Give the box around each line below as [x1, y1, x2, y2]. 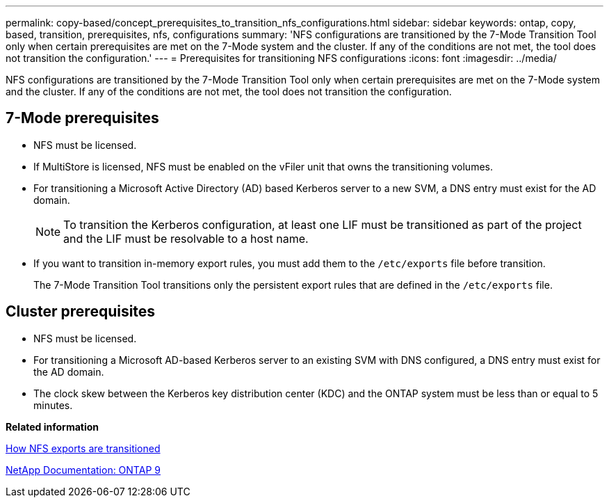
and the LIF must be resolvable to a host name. [63, 231, 309, 246]
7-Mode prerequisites [6, 109, 159, 127]
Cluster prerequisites [6, 303, 156, 321]
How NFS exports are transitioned [6, 442, 161, 454]
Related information [6, 420, 99, 433]
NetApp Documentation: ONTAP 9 [6, 463, 161, 476]
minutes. [33, 399, 73, 411]
